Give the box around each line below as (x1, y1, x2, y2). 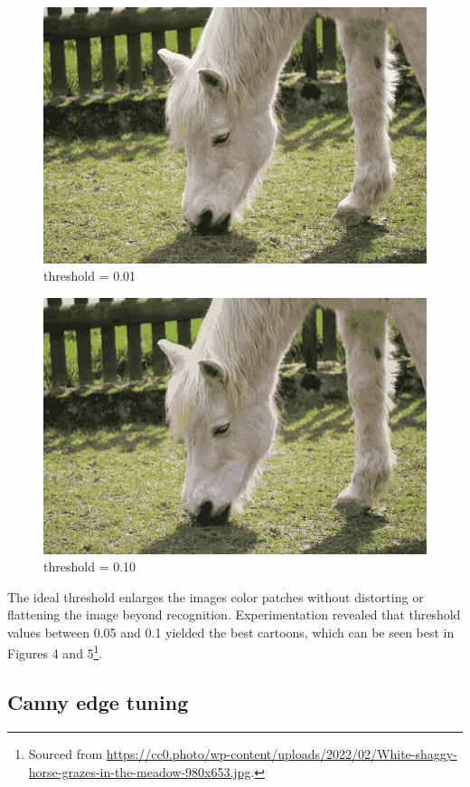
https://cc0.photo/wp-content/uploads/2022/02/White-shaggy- (106, 744, 457, 763)
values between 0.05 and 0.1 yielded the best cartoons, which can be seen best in (7, 622, 455, 641)
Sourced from (28, 744, 103, 763)
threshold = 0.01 (43, 266, 136, 285)
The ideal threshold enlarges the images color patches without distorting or (7, 587, 424, 606)
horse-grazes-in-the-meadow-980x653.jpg (28, 762, 251, 781)
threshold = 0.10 (43, 557, 136, 576)
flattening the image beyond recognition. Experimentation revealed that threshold (7, 605, 461, 624)
